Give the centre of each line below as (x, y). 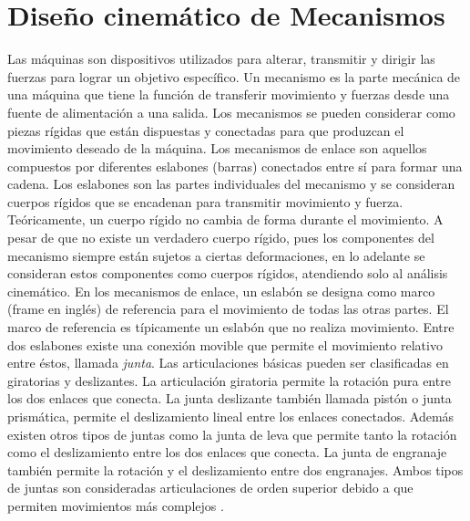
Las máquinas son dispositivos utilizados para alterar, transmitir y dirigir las (221, 59)
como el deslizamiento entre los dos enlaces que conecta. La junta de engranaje (227, 452)
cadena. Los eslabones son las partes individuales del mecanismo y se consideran (231, 184)
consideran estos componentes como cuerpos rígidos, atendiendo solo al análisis (228, 273)
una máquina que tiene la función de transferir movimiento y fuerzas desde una (229, 94)
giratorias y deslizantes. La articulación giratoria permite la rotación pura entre (229, 380)
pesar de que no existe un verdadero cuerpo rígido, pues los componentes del (221, 238)
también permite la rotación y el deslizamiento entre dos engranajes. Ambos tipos (235, 469)
